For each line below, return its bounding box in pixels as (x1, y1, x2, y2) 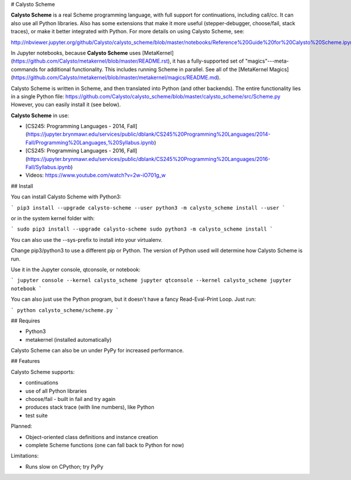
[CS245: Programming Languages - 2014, (25, 123, 126, 130)
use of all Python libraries (25, 387, 87, 395)
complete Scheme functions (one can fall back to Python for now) (25, 441, 184, 448)
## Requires (11, 317, 40, 324)
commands (11, 66, 38, 73)
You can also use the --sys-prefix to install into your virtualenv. (11, 236, 163, 243)
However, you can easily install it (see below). (11, 101, 121, 108)
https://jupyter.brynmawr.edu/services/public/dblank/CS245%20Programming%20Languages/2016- (27, 155, 271, 162)
